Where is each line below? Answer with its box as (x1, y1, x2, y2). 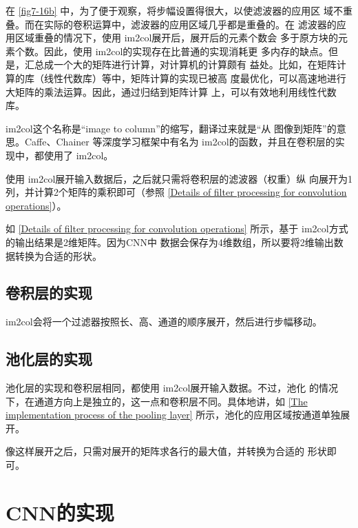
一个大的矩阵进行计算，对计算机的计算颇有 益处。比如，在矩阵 (53, 57, 337, 72)
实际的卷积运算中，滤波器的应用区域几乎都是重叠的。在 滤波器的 (43, 17, 337, 31)
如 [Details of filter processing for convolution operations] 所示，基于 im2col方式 (6, 221, 348, 236)
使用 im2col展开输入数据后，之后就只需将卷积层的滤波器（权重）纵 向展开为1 (6, 171, 352, 185)
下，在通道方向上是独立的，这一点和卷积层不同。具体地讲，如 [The (6, 394, 308, 408)
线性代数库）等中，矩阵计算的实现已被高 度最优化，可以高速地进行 (43, 70, 346, 85)
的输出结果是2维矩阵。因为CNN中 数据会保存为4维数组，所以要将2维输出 (6, 234, 334, 249)
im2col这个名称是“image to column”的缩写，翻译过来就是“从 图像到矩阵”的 (6, 121, 337, 135)
